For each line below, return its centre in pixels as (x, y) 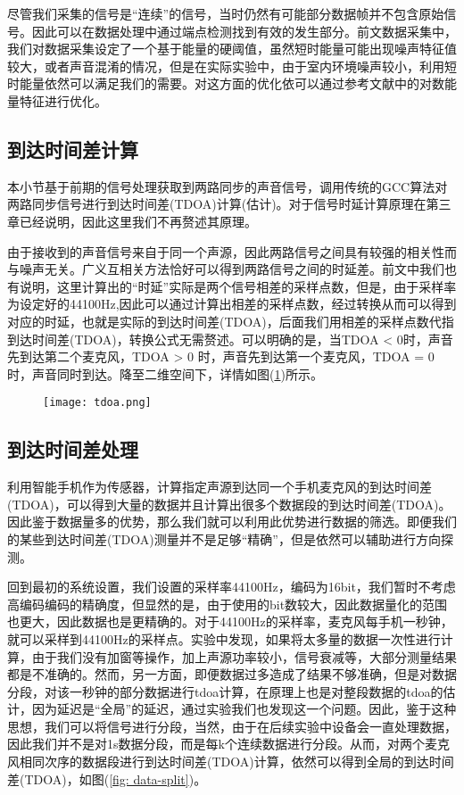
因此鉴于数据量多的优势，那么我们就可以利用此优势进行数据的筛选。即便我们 (232, 522)
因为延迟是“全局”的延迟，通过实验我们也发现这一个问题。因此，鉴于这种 (244, 709)
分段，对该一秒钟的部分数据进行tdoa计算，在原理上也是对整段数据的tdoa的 (225, 691)
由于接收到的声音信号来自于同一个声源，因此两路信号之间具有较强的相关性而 (232, 251)
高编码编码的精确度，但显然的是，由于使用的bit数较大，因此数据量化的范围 (228, 604)
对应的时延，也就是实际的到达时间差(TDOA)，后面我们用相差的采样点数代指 (231, 321)
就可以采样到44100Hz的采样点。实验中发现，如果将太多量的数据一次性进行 (224, 638)
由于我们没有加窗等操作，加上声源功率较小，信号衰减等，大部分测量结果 (244, 656)
